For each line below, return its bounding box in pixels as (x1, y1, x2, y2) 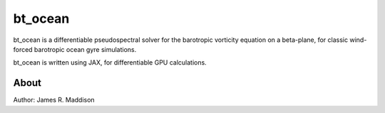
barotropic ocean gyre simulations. (34, 45, 137, 53)
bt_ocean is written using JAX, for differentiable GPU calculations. (13, 58, 207, 67)
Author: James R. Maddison (13, 96, 96, 104)
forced (13, 45, 33, 53)
